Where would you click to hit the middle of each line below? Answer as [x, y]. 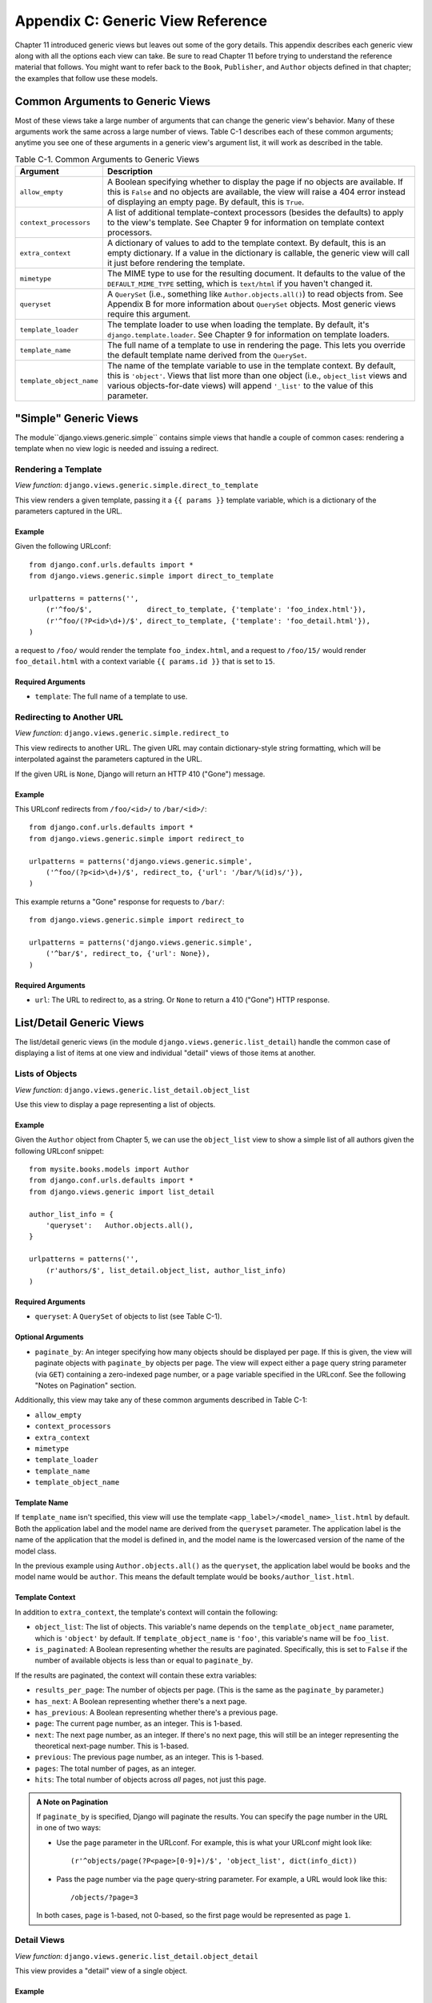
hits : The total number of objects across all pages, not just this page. [151, 1779]
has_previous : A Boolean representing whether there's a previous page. [156, 1712]
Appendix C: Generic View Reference [141, 21]
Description [130, 171]
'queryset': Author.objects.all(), [119, 1225]
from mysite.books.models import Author [109, 1169]
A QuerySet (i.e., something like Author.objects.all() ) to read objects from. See [255, 294]
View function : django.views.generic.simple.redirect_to [122, 733]
